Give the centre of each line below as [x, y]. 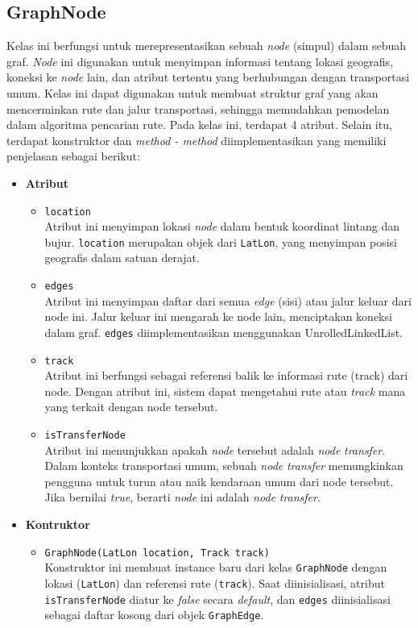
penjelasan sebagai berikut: [73, 156]
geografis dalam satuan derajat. [122, 258]
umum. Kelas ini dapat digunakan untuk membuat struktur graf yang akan [192, 92]
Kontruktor [58, 524]
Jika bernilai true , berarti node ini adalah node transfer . [182, 497]
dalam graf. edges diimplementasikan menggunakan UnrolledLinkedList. [224, 332]
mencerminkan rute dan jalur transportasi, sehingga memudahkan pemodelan [198, 108]
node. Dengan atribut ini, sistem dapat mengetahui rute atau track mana [225, 391]
